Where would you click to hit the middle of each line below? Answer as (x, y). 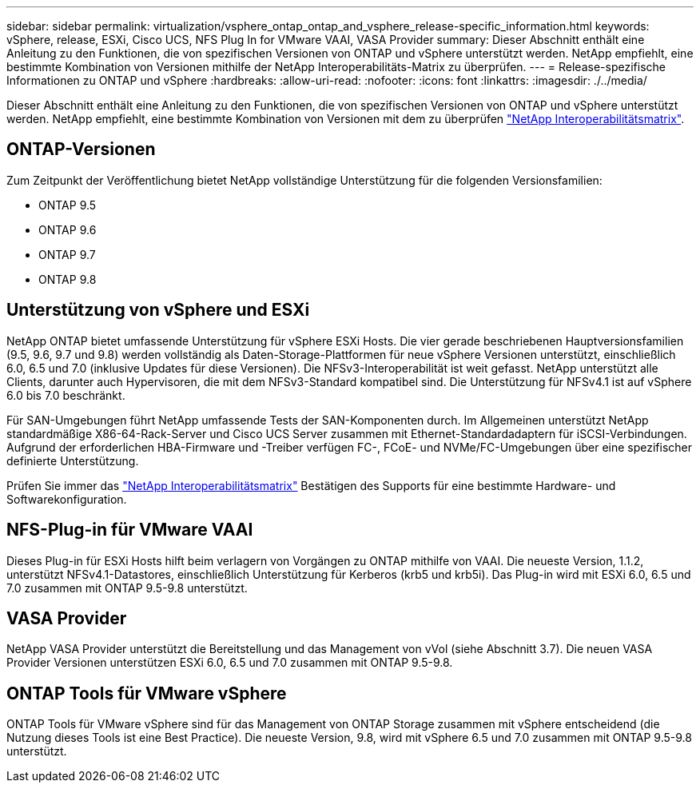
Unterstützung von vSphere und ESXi (158, 310)
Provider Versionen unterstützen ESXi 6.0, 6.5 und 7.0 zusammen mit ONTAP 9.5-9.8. (230, 663)
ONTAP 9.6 (68, 229)
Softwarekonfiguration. (67, 499)
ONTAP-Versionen (81, 149)
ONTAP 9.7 (67, 254)
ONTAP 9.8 (68, 279)
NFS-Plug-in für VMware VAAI (130, 530)
